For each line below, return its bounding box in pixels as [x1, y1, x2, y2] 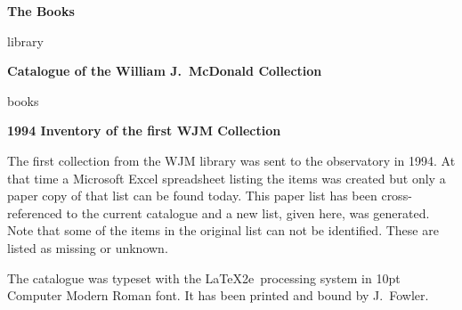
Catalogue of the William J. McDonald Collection [7, 61, 322, 80]
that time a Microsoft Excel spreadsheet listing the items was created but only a [7, 168, 446, 187]
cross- [381, 186, 412, 205]
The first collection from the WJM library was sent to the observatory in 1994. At [7, 151, 456, 169]
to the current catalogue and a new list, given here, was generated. [66, 203, 430, 222]
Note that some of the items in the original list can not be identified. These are [7, 221, 439, 240]
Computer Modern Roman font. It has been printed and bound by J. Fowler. [7, 286, 429, 305]
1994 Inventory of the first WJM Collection [7, 121, 281, 140]
